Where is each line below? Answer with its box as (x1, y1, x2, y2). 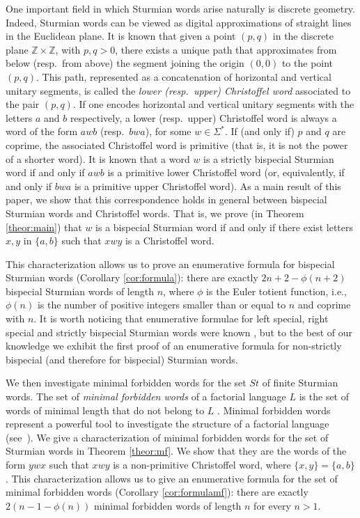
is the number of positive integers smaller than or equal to (37, 297, 286, 312)
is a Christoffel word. (125, 233, 214, 248)
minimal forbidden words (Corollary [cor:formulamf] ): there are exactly (6, 485, 308, 499)
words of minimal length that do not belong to (6, 402, 205, 417)
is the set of (299, 389, 350, 404)
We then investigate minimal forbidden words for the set (6, 375, 246, 390)
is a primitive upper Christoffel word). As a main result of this (74, 178, 341, 193)
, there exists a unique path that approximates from (115, 42, 337, 56)
